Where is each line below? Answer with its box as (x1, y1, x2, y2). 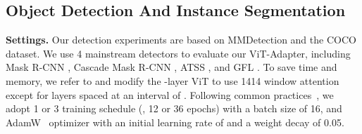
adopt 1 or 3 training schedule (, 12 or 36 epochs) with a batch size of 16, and (6, 101, 342, 116)
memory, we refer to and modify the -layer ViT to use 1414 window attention (6, 73, 339, 88)
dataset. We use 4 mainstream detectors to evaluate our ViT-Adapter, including (6, 46, 351, 60)
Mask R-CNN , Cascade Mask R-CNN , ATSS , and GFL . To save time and (6, 60, 337, 74)
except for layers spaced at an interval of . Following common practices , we (6, 87, 334, 102)
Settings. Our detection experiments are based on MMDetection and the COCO (6, 32, 356, 47)
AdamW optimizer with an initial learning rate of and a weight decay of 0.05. (6, 114, 344, 129)
